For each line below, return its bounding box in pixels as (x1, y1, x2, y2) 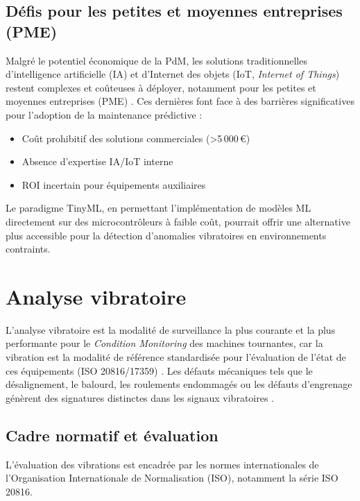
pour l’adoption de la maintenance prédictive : (6, 107, 203, 121)
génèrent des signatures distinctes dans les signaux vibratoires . (6, 390, 275, 405)
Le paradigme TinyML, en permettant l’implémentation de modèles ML (6, 201, 311, 215)
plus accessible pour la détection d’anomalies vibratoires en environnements (6, 228, 327, 242)
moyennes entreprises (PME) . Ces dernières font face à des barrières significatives (6, 94, 354, 108)
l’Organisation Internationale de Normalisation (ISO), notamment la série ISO (6, 470, 338, 485)
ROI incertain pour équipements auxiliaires (22, 177, 206, 192)
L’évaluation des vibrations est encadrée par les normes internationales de (6, 457, 319, 471)
